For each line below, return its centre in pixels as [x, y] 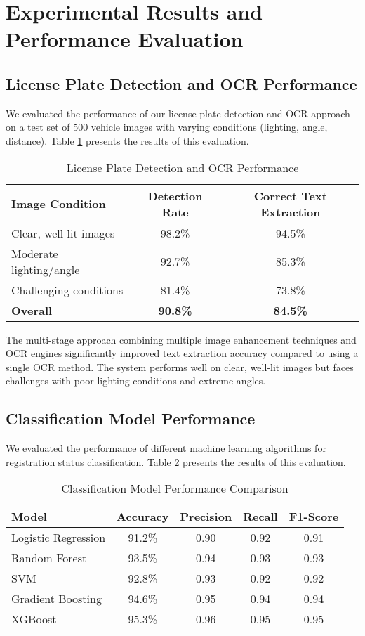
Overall [32, 310]
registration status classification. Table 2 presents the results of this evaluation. [176, 461]
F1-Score [314, 517]
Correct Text [290, 195]
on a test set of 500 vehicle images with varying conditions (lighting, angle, [167, 127]
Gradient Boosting [57, 599]
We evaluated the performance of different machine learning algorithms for [166, 448]
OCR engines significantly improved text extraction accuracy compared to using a [182, 353]
